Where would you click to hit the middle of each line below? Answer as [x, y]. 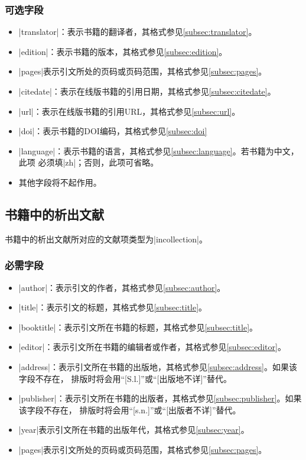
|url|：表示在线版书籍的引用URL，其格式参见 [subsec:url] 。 [129, 111]
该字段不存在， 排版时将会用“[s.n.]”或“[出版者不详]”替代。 [130, 409]
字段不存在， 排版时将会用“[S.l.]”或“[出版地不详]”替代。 [125, 378]
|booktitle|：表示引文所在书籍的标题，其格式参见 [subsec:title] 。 [138, 327]
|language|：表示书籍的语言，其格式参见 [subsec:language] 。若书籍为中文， [159, 150]
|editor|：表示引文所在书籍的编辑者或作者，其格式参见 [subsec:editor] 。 [152, 347]
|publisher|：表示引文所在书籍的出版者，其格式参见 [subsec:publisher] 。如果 [160, 398]
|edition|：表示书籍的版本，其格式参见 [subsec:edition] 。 [123, 51]
